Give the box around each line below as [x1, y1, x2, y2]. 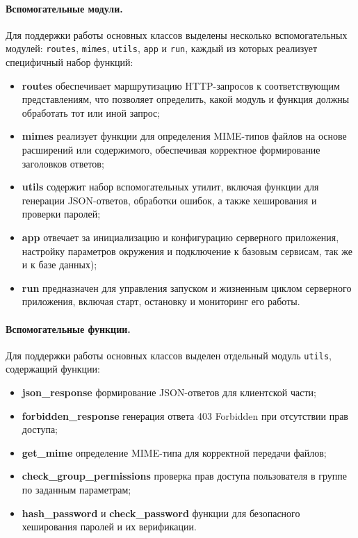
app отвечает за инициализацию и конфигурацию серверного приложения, [22, 229, 339, 244]
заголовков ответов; [22, 156, 104, 170]
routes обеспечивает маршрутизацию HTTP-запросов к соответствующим [22, 78, 340, 92]
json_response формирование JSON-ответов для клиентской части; [22, 385, 316, 399]
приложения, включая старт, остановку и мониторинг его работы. [22, 294, 300, 309]
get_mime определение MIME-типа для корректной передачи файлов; [22, 445, 327, 459]
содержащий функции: [6, 361, 100, 376]
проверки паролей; [22, 206, 101, 221]
